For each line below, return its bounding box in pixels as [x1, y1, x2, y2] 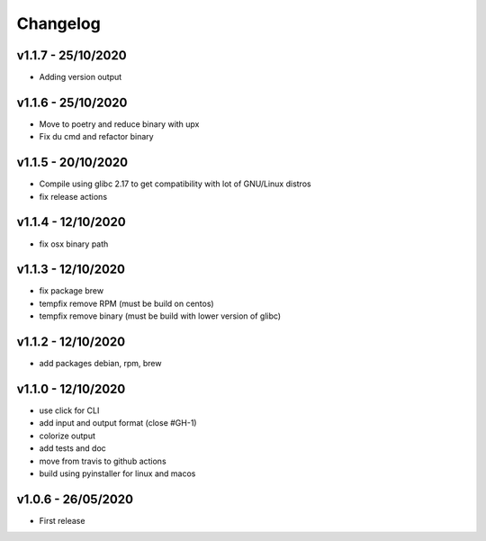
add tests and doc [39, 443, 107, 454]
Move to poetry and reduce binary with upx [39, 118, 200, 130]
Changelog [16, 14, 101, 33]
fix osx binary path [39, 239, 109, 249]
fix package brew [39, 285, 103, 296]
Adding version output [39, 72, 122, 83]
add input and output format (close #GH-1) [39, 418, 197, 428]
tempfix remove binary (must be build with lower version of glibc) [39, 311, 282, 321]
